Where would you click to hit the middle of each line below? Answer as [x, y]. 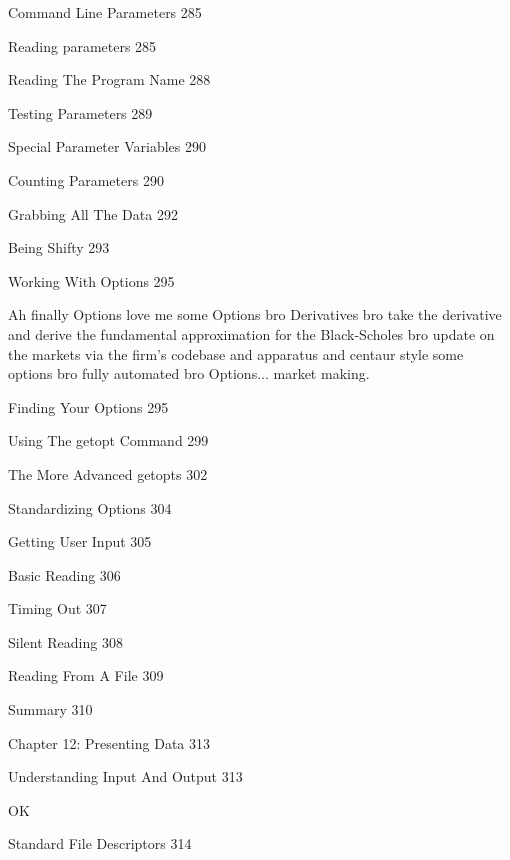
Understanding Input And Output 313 [125, 776]
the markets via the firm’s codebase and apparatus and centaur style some [236, 353]
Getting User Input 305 [80, 541]
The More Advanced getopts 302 [108, 473]
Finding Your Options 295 [88, 406]
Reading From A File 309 [86, 675]
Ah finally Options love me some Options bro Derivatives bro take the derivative [255, 314]
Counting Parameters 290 [86, 179]
